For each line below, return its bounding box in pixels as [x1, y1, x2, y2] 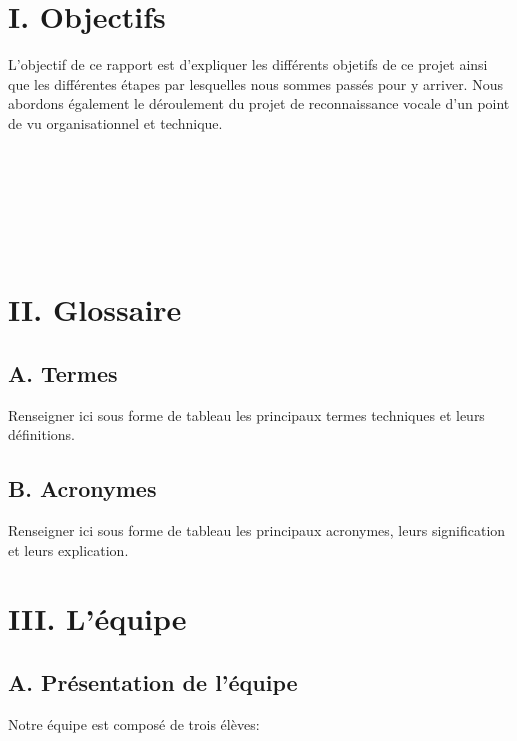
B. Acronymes [8, 473, 157, 504]
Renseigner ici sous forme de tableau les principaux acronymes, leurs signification [8, 520, 506, 541]
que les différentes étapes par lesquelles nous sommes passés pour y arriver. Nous [8, 73, 503, 94]
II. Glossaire [8, 289, 182, 330]
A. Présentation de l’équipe [8, 666, 298, 697]
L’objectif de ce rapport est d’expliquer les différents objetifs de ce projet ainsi [8, 54, 488, 75]
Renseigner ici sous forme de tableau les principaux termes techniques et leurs [8, 404, 485, 425]
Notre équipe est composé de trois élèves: [8, 713, 260, 734]
